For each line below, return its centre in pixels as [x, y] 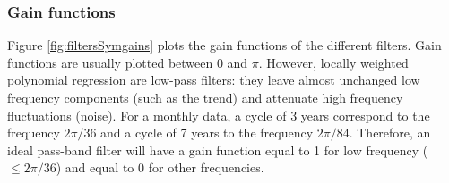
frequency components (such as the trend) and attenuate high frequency [205, 97]
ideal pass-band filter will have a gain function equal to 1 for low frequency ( [218, 150]
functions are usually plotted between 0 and [128, 62]
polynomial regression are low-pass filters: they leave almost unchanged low [214, 80]
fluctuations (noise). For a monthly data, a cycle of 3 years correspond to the [219, 115]
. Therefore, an [390, 133]
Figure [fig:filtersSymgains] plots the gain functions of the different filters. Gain [224, 45]
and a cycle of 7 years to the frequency [207, 133]
